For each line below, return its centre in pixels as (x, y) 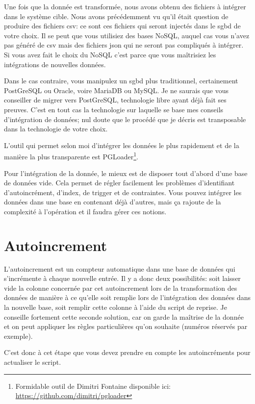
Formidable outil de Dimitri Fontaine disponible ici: (93, 386)
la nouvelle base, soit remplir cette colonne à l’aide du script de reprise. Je (115, 307)
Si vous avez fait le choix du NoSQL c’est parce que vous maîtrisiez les (110, 54)
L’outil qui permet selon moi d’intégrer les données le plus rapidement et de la (122, 145)
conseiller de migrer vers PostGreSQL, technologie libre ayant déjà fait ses (115, 100)
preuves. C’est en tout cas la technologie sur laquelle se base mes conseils (114, 109)
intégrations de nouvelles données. (55, 64)
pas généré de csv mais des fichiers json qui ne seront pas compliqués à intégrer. (124, 45)
